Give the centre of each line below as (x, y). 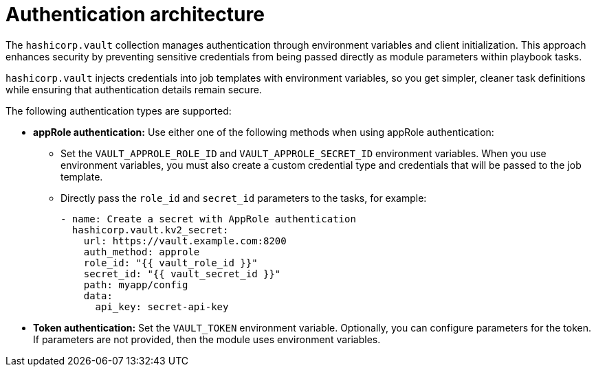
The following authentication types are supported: (119, 111)
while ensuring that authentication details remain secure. (134, 89)
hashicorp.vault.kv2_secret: (150, 230)
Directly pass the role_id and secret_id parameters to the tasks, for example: (244, 198)
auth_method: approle (142, 252)
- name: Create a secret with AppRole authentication (208, 219)
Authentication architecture (135, 14)
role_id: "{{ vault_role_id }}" (170, 263)
